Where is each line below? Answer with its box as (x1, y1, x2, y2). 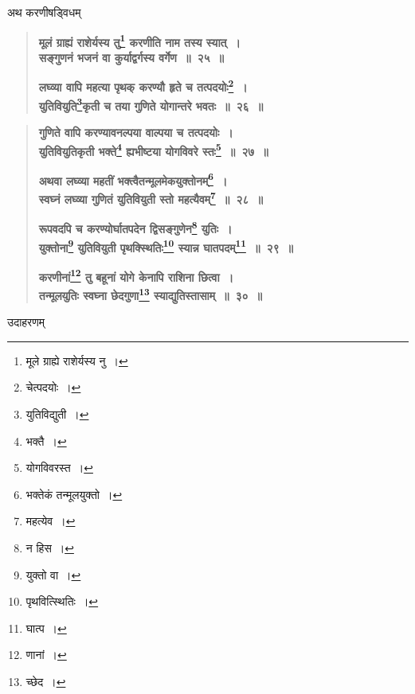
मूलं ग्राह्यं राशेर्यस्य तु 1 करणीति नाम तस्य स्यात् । (38, 31, 241, 50)
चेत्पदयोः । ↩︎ (25, 379, 81, 396)
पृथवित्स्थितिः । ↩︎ (25, 593, 99, 610)
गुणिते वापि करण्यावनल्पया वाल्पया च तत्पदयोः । (38, 123, 233, 140)
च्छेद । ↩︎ (25, 673, 66, 689)
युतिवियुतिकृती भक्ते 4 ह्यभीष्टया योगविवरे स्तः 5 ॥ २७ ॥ (38, 140, 268, 159)
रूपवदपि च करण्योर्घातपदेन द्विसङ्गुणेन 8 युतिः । (38, 218, 233, 236)
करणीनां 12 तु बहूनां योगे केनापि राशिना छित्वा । (38, 266, 234, 285)
